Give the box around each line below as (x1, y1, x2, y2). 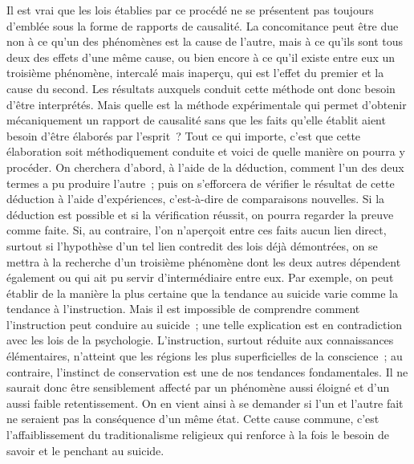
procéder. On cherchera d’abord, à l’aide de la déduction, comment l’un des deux (6, 158, 404, 175)
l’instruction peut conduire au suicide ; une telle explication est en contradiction (6, 315, 403, 332)
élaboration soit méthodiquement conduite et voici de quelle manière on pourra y (6, 143, 405, 160)
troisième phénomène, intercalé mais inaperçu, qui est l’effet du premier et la (6, 64, 384, 81)
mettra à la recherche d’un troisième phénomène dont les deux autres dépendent (6, 253, 401, 270)
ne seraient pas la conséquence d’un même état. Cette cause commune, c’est (6, 410, 379, 427)
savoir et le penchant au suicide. (6, 442, 164, 458)
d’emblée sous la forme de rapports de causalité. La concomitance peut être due (6, 17, 399, 34)
